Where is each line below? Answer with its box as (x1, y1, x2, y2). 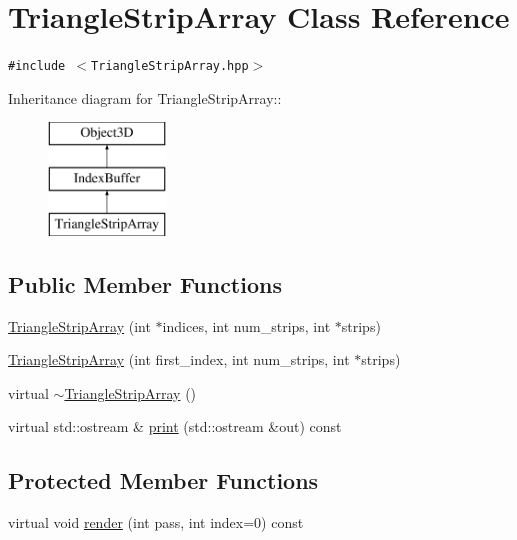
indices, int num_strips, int (162, 315, 331, 336)
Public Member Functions (8, 268, 282, 299)
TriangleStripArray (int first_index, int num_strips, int (8, 349, 350, 370)
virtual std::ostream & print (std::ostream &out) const (8, 416, 342, 437)
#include (8, 59, 66, 74)
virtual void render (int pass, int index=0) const (8, 512, 304, 533)
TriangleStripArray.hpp (91, 59, 249, 74)
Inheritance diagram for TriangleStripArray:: (8, 87, 282, 108)
